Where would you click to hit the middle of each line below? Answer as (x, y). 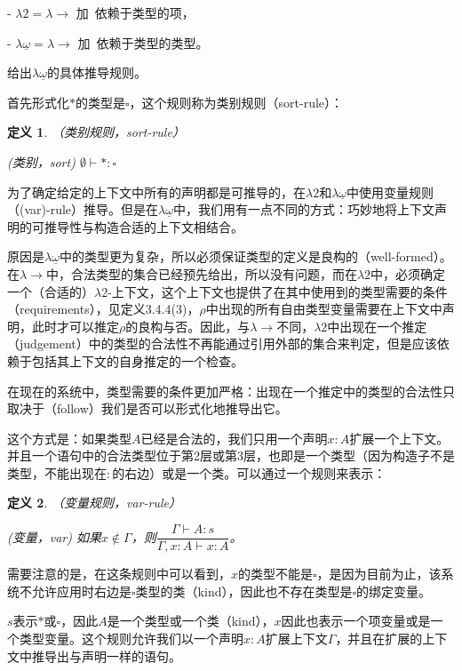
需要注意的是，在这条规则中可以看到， (119, 574)
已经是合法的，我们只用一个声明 (234, 438)
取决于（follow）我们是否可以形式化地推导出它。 (147, 408)
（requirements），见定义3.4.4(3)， (104, 309)
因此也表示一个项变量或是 (356, 621)
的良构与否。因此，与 (188, 326)
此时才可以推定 (75, 326)
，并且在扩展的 (379, 638)
